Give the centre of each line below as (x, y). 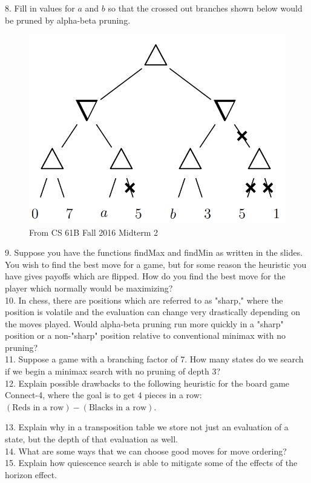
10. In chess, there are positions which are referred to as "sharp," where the (144, 300)
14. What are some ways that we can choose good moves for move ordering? (146, 451)
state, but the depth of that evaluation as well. (91, 439)
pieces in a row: (173, 395)
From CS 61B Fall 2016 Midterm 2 (93, 232)
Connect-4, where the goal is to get (70, 395)
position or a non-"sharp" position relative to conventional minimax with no (145, 335)
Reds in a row (38, 408)
